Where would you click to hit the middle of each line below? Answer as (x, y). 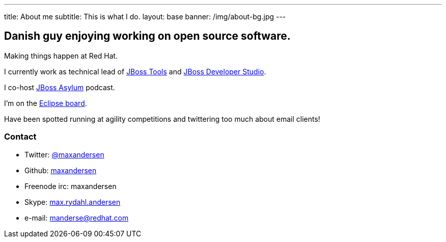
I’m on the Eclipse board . (46, 103)
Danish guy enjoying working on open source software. (147, 36)
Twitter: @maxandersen (64, 154)
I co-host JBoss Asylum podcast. (60, 87)
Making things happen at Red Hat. (61, 56)
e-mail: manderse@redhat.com (77, 218)
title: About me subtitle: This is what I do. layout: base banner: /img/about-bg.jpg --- (145, 17)
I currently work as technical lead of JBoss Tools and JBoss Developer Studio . (135, 71)
